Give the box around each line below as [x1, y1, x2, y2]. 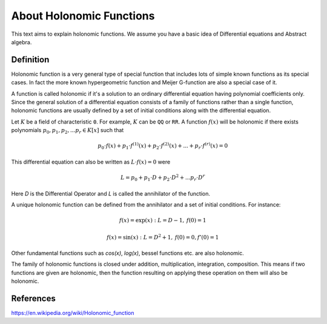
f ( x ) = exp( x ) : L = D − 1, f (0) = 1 [119, 217, 206, 224]
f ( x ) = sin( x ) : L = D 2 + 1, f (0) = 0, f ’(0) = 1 [107, 233, 219, 240]
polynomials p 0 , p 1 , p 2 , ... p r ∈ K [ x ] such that [11, 127, 124, 135]
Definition [11, 55, 50, 65]
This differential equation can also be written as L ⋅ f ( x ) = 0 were [11, 158, 171, 165]
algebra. [11, 38, 32, 45]
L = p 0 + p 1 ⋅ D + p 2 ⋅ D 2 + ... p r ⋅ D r [120, 173, 205, 182]
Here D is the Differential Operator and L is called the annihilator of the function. [11, 190, 211, 197]
